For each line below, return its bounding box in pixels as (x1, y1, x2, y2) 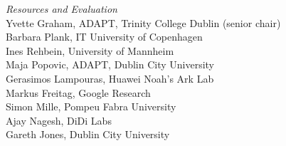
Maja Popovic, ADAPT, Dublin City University (6, 57, 214, 72)
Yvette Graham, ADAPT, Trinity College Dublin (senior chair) (6, 15, 281, 30)
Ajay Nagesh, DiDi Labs (6, 113, 112, 127)
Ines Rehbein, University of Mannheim (6, 43, 174, 58)
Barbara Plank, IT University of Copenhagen (6, 29, 203, 44)
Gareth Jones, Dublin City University (6, 127, 170, 142)
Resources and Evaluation (6, 1, 117, 16)
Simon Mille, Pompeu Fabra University (6, 99, 176, 114)
